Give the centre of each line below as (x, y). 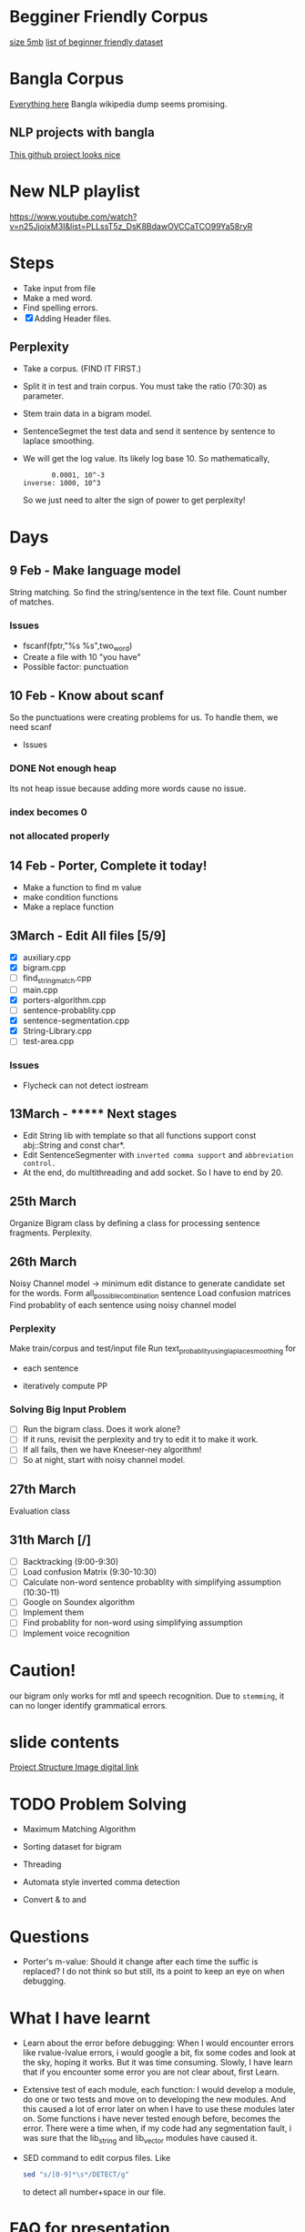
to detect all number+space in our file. (94, 2192)
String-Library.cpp (57, 1031)
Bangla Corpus (67, 79)
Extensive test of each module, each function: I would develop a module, (159, 2090)
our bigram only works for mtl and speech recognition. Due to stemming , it (147, 1696)
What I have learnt (80, 2018)
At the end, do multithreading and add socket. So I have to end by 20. (153, 1172)
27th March (43, 1489)
